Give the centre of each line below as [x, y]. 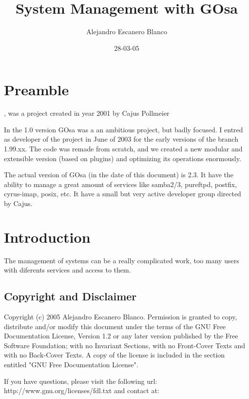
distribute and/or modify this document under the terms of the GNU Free [115, 326]
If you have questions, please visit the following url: [81, 381]
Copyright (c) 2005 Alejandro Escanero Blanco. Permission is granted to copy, [121, 317]
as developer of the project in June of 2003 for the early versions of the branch [121, 139]
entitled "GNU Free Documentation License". [71, 365]
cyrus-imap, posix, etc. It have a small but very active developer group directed [123, 194]
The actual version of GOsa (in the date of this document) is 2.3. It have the [119, 175]
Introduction [47, 237]
